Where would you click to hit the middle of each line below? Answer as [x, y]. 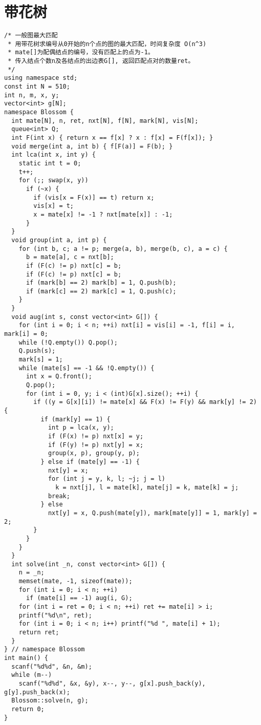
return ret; [39, 633]
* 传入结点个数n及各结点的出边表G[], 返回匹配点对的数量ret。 [101, 61]
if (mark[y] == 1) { [75, 419]
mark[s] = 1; [41, 360]
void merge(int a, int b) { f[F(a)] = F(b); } [92, 146]
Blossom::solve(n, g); [50, 701]
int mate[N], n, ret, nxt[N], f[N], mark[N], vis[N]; [105, 121]
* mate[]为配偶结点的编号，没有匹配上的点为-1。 [81, 52]
